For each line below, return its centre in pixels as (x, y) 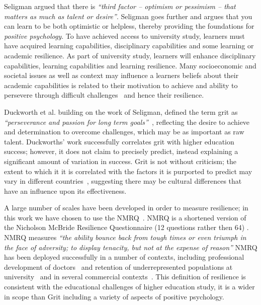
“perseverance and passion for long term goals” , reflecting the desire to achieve (127, 122)
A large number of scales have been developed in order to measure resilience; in (126, 208)
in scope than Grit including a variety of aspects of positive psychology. (114, 296)
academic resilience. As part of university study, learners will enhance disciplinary (130, 55)
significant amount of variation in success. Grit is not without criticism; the (120, 161)
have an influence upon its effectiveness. (65, 190)
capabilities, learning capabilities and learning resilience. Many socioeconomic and (130, 65)
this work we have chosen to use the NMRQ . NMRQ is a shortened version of (125, 217)
